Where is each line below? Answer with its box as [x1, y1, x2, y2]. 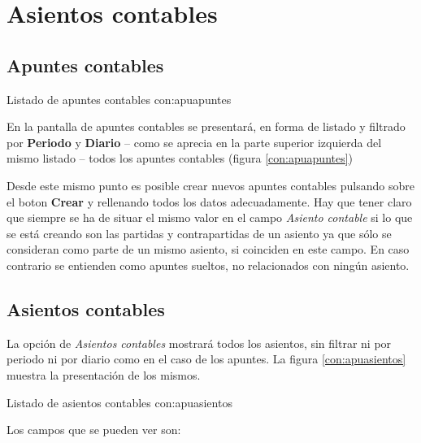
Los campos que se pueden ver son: [7, 421, 181, 438]
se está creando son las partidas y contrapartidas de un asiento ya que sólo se [7, 224, 392, 241]
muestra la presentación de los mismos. [7, 366, 201, 383]
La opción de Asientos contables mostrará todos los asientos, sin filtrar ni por [7, 334, 392, 351]
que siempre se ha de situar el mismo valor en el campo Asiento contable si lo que [7, 209, 413, 226]
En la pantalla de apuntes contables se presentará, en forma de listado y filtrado [7, 118, 406, 135]
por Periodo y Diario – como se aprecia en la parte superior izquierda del [7, 133, 382, 150]
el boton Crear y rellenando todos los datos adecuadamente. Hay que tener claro [7, 193, 412, 210]
